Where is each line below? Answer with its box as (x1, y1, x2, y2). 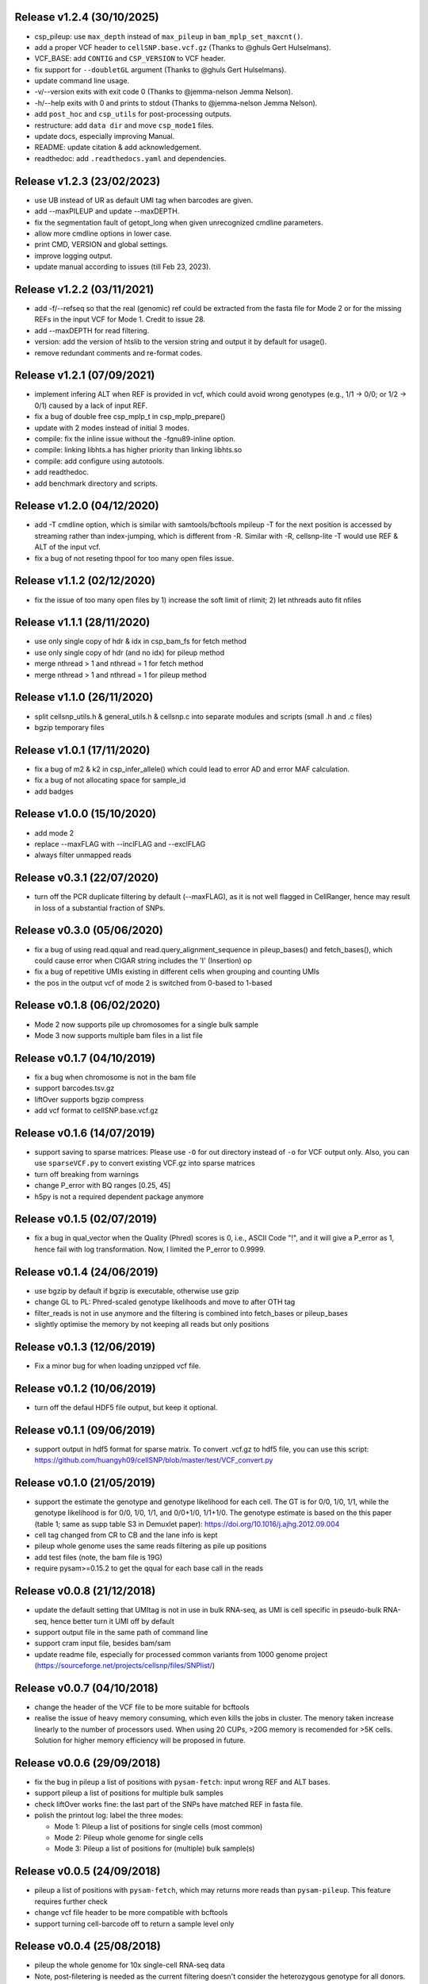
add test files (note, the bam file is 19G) (34, 1552, 162, 1562)
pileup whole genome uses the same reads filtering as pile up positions (34, 1541, 267, 1551)
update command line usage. (34, 76, 130, 86)
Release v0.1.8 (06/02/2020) (14, 998, 161, 1012)
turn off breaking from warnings (34, 1169, 139, 1178)
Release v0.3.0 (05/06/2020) (14, 924, 164, 937)
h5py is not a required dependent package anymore (34, 1191, 204, 1202)
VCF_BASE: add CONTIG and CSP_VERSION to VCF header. (34, 54, 226, 63)
